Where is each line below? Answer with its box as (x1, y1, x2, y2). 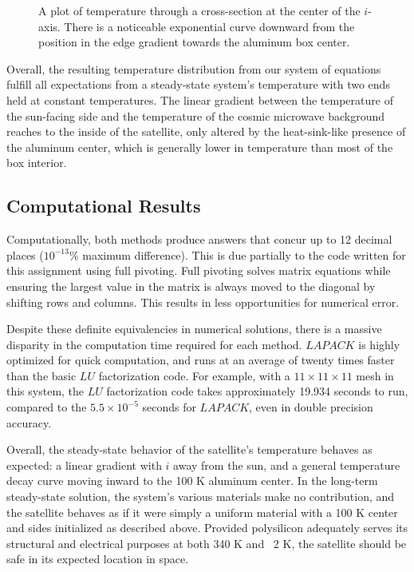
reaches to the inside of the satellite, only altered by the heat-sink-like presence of (6, 123, 406, 140)
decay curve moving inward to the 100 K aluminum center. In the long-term (6, 472, 378, 489)
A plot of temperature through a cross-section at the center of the (38, 2, 361, 18)
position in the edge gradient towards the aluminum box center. (38, 34, 350, 50)
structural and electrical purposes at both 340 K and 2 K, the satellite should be (6, 534, 407, 551)
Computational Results (6, 193, 201, 218)
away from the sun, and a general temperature (173, 456, 400, 473)
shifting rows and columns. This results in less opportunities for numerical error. (6, 293, 400, 310)
